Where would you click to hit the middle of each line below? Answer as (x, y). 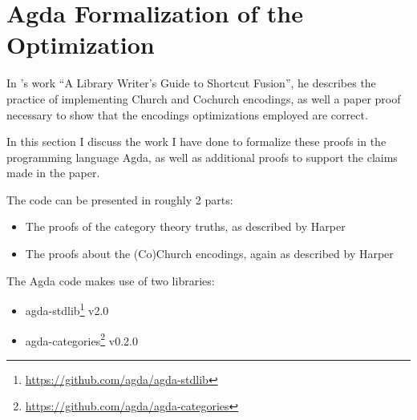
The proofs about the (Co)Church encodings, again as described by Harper (209, 254)
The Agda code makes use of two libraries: (111, 280)
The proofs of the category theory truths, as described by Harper (185, 226)
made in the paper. (53, 173)
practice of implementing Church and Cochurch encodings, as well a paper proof (204, 98)
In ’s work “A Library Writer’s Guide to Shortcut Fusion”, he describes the (191, 83)
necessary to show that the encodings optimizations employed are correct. (187, 114)
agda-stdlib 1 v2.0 (67, 309)
